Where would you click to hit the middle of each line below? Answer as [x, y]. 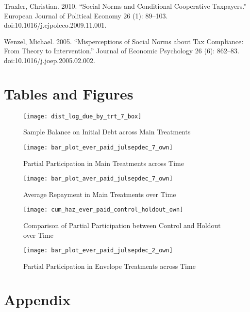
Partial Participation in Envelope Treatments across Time [109, 266]
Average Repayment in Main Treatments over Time [100, 194]
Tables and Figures [69, 93]
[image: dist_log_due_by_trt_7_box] [83, 116]
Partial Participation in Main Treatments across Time [104, 163]
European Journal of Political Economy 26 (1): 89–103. [86, 15]
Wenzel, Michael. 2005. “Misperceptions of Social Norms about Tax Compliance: [124, 41]
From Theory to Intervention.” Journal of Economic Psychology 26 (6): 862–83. [122, 51]
